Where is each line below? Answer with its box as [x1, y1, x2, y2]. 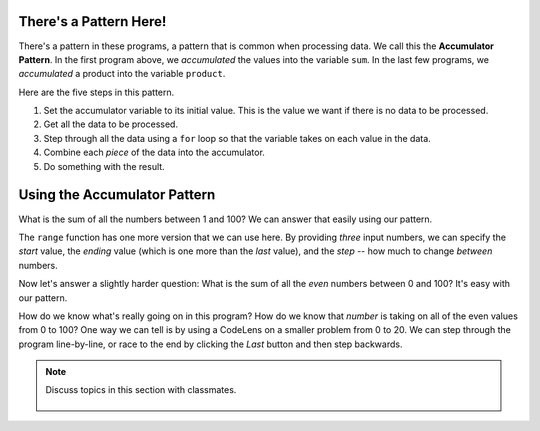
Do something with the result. [43, 160, 165, 172]
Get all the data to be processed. [43, 118, 179, 130]
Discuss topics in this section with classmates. [45, 384, 237, 396]
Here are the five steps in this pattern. [18, 86, 175, 98]
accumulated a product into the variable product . [18, 68, 226, 80]
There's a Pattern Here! [18, 13, 167, 30]
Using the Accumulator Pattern [18, 186, 216, 204]
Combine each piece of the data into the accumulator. [43, 146, 265, 159]
